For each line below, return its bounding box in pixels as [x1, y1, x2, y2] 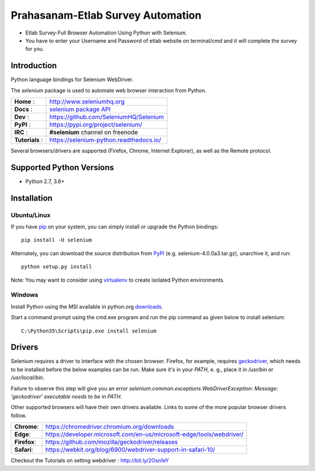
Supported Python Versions [10, 162, 114, 172]
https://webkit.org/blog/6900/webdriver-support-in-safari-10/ [45, 446, 215, 454]
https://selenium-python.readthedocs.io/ [49, 136, 162, 144]
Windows [10, 291, 38, 299]
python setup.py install [21, 264, 92, 270]
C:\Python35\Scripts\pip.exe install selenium [21, 327, 157, 334]
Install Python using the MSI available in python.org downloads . [10, 303, 163, 310]
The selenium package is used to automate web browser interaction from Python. [10, 86, 206, 93]
